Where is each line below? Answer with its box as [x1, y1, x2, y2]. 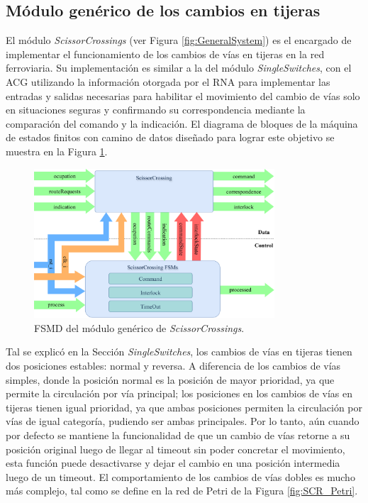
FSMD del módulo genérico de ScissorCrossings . [34, 320, 245, 335]
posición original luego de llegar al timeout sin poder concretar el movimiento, [6, 441, 345, 456]
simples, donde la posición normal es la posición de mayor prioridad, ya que [6, 372, 335, 387]
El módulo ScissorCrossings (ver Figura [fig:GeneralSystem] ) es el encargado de [6, 33, 352, 48]
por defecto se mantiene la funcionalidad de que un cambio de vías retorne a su [6, 427, 350, 442]
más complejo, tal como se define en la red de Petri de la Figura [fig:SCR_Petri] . [6, 483, 358, 498]
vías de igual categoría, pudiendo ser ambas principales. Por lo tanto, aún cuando [6, 414, 359, 429]
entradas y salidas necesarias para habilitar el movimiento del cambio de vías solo [6, 88, 360, 103]
